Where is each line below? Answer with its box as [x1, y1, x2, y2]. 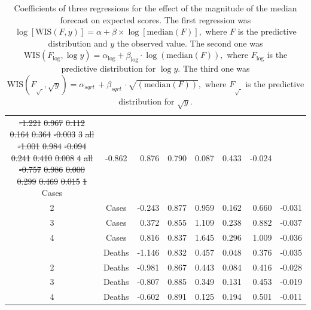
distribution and [48, 36, 108, 49]
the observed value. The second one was [117, 36, 263, 49]
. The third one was [178, 62, 250, 75]
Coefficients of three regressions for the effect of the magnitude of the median [14, 2, 297, 14]
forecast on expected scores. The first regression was [60, 13, 251, 26]
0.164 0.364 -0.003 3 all [10, 128, 94, 140]
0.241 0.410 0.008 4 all [11, 151, 93, 164]
